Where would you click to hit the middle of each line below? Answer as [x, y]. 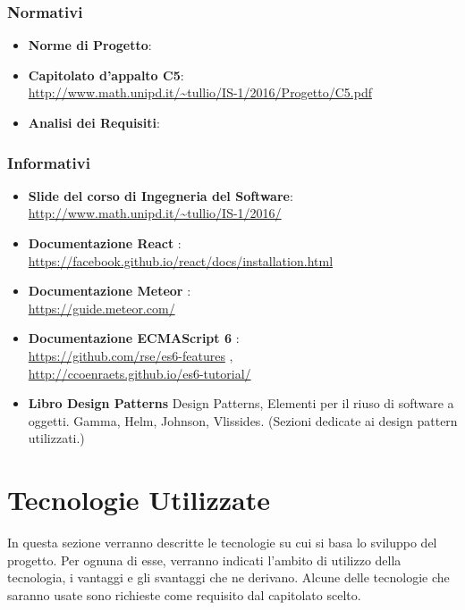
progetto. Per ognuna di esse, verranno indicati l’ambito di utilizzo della [204, 560]
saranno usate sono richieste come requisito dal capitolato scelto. [184, 594]
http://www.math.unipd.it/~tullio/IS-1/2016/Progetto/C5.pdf [200, 92]
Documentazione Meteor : [110, 291]
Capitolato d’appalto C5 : [106, 75]
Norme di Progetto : [90, 45]
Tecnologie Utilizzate [139, 500]
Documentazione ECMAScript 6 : [134, 338]
